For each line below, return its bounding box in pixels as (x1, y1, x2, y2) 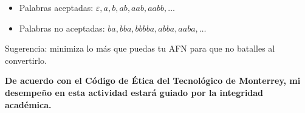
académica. (5, 98, 52, 111)
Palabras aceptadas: (19, 1, 94, 13)
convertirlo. (5, 53, 47, 66)
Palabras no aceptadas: (19, 21, 105, 34)
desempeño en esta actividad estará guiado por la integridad (5, 86, 264, 98)
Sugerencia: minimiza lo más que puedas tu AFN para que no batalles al (5, 42, 275, 55)
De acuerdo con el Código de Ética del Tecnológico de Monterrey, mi (5, 74, 301, 87)
